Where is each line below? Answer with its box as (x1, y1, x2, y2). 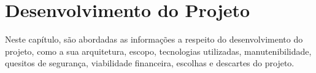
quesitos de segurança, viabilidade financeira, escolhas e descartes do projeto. (5, 57, 295, 69)
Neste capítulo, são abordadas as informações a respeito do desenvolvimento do (5, 33, 303, 46)
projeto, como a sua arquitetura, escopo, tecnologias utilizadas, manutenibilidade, (5, 44, 312, 57)
